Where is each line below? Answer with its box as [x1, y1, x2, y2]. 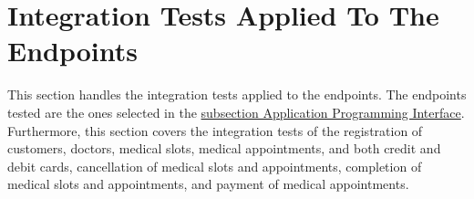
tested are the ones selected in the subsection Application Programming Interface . [7, 102, 465, 121]
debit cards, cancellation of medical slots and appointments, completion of [7, 156, 422, 175]
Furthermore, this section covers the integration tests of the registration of [7, 120, 423, 140]
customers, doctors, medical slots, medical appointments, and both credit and [7, 139, 441, 158]
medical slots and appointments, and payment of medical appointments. [7, 174, 409, 194]
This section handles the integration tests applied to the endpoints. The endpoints [7, 85, 467, 104]
